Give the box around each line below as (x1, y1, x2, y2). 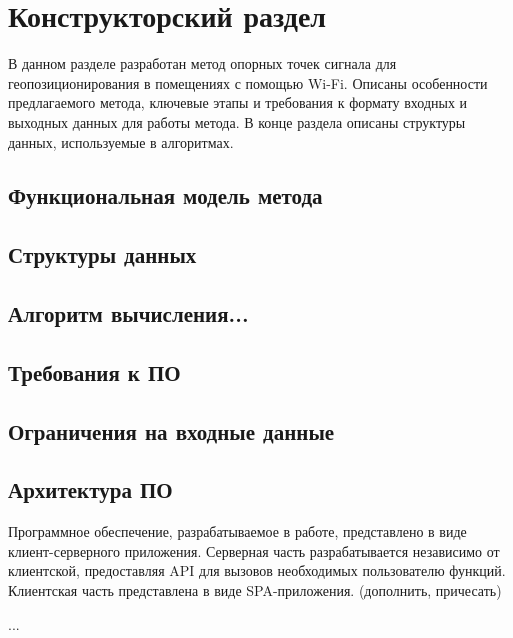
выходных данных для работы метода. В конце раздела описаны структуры (8, 111, 466, 132)
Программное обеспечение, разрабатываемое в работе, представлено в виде (8, 521, 467, 542)
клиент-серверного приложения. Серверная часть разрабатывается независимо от (8, 540, 500, 561)
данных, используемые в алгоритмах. (8, 131, 234, 152)
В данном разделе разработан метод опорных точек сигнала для (8, 53, 397, 74)
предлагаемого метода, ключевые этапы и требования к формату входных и (8, 92, 468, 113)
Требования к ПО (8, 356, 181, 387)
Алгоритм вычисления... (8, 298, 249, 329)
